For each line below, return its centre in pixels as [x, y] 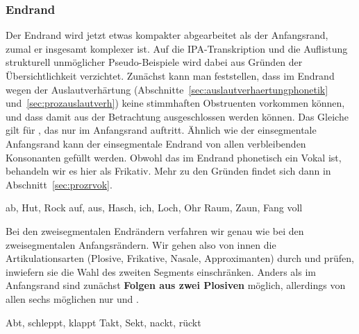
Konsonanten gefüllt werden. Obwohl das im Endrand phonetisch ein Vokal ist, [174, 157]
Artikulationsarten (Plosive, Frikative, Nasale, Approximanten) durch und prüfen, [180, 258]
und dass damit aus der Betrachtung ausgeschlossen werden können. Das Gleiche [177, 116]
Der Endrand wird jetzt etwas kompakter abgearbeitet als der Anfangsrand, [167, 35]
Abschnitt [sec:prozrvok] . [59, 184]
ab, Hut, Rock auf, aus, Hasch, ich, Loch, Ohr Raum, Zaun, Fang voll [154, 208]
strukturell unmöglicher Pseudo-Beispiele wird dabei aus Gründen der [154, 62]
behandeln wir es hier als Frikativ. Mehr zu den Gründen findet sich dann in [168, 171]
